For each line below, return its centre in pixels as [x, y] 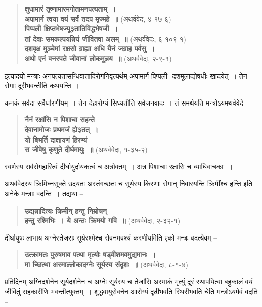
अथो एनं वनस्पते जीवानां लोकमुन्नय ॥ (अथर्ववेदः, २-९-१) [98, 58]
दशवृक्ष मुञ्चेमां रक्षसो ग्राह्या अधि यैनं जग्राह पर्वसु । [90, 48]
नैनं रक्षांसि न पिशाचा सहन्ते [59, 120]
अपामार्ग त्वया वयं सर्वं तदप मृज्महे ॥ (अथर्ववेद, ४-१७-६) [98, 19]
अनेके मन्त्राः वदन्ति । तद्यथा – [44, 193]
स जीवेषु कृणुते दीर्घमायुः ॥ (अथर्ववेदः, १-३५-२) [86, 149]
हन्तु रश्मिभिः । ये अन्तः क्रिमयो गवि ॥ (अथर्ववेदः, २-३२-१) [102, 220]
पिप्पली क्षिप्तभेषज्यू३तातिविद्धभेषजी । [71, 29]
